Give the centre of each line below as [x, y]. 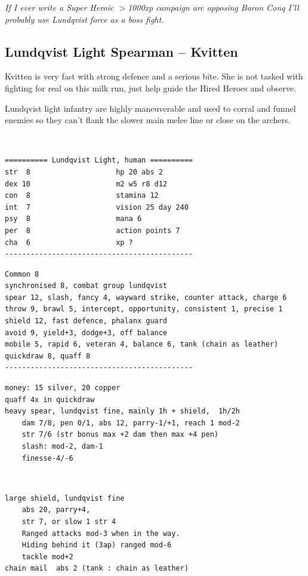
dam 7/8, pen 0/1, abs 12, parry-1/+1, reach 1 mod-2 [131, 423]
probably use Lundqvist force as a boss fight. [84, 19]
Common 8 [22, 274]
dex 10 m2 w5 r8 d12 [86, 184]
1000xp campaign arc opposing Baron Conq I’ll [213, 7]
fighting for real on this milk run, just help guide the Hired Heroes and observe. [150, 88]
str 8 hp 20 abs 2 [84, 172]
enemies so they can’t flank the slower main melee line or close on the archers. [148, 120]
